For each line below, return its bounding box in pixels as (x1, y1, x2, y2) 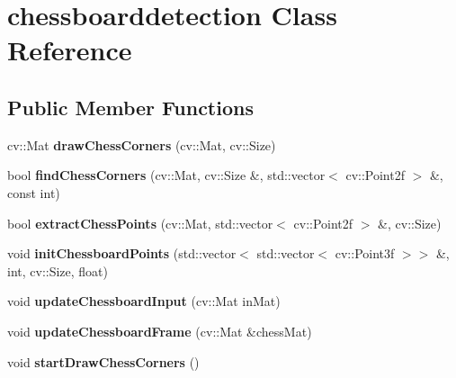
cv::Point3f (335, 244, 395, 263)
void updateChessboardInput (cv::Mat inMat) (7, 292, 281, 310)
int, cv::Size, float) (7, 261, 109, 280)
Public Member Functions (7, 93, 254, 121)
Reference (7, 31, 132, 68)
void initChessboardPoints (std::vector (7, 244, 237, 263)
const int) (7, 183, 60, 202)
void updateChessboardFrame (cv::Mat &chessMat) (7, 321, 312, 340)
